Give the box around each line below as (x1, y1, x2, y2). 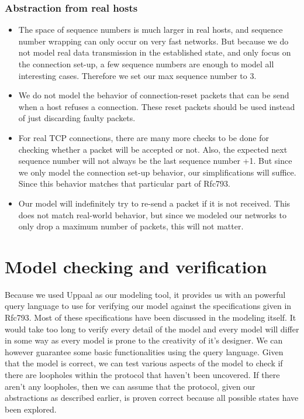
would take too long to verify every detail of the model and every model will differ (5, 322, 299, 335)
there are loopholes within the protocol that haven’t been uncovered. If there (5, 369, 280, 380)
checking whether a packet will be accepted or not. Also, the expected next (18, 143, 288, 155)
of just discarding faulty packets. (18, 112, 136, 124)
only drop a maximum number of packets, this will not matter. (18, 220, 244, 232)
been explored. (5, 403, 57, 415)
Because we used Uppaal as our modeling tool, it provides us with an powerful (5, 288, 286, 300)
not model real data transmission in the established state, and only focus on (18, 46, 291, 59)
